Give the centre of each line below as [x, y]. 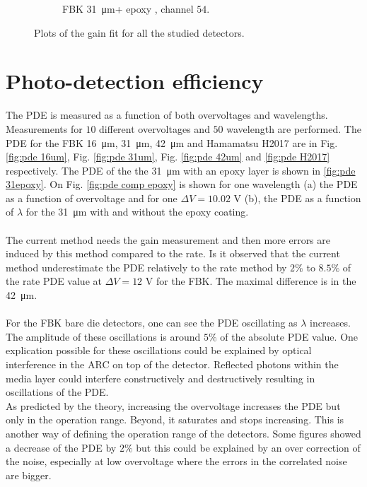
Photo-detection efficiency [135, 81]
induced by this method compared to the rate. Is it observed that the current [173, 253]
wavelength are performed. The [294, 128]
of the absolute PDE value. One [289, 336]
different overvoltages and [155, 128]
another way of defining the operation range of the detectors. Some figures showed [183, 433]
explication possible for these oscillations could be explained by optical [159, 350]
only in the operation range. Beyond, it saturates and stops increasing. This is [175, 419]
